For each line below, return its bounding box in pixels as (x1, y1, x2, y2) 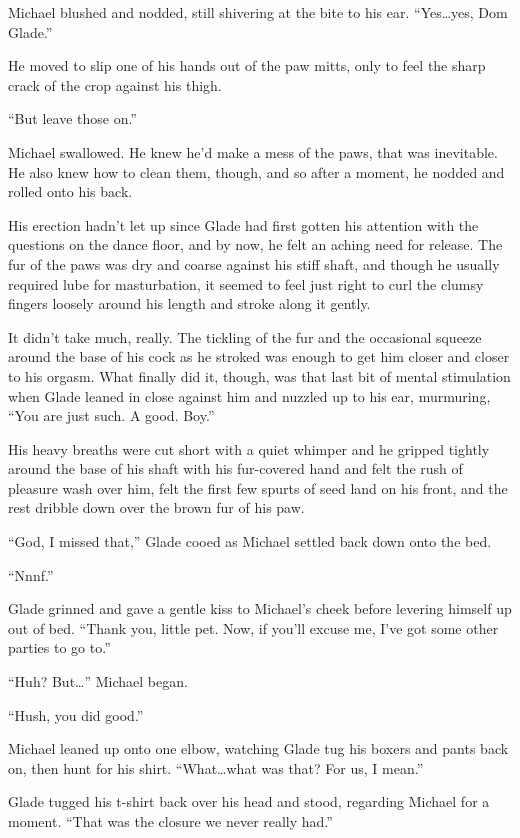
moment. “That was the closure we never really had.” (8, 811, 333, 831)
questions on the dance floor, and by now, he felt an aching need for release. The (8, 234, 503, 255)
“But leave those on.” (8, 108, 137, 129)
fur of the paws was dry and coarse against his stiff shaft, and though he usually (8, 253, 500, 274)
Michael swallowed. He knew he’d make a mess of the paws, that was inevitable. (8, 141, 498, 162)
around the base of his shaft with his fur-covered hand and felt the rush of (8, 458, 463, 479)
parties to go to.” (8, 637, 111, 658)
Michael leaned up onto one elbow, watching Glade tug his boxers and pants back (8, 738, 509, 759)
